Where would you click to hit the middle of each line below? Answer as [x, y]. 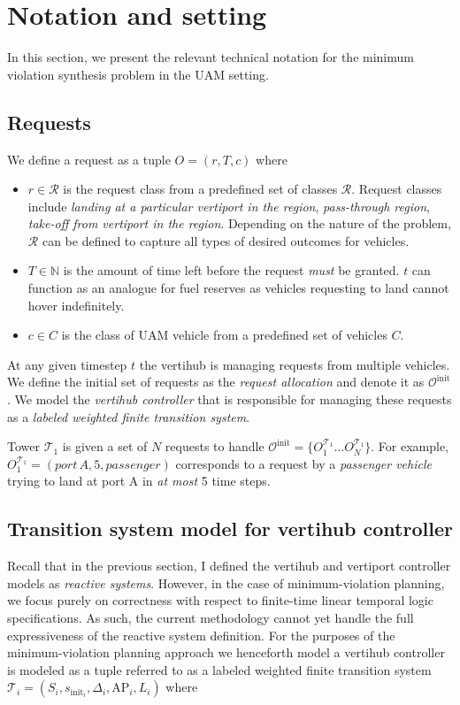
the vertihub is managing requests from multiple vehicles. [295, 364]
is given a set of [105, 446]
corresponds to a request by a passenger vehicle [303, 463]
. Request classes [397, 189]
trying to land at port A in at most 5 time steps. [139, 481]
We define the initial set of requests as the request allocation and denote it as [216, 382]
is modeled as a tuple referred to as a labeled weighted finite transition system [219, 669]
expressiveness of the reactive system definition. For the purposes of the [201, 635]
